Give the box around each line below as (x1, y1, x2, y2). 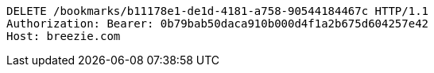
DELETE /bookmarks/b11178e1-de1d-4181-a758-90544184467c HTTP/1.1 (6, 5, 429, 17)
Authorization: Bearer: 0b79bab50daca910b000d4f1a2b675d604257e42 (6, 17, 429, 30)
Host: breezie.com (6, 30, 121, 42)
